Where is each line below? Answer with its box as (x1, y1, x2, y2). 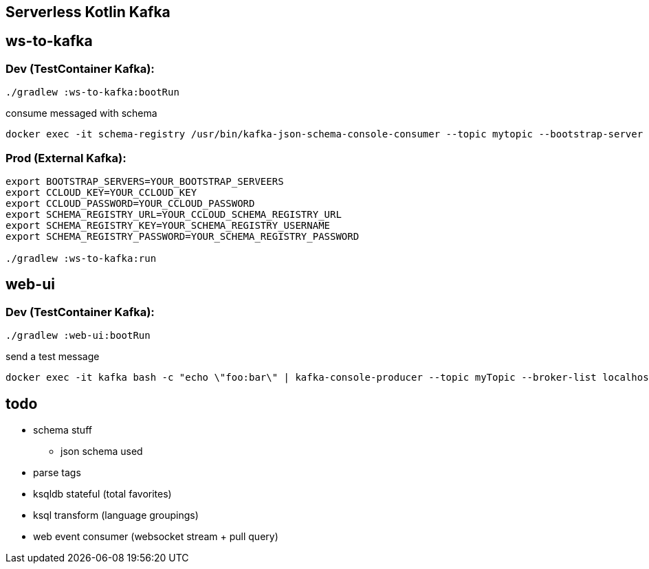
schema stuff (33, 424, 92, 436)
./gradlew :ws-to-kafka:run (5, 252, 157, 264)
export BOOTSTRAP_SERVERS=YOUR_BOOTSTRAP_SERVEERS (5, 175, 284, 187)
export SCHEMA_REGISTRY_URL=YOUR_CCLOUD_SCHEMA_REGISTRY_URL (5, 208, 342, 220)
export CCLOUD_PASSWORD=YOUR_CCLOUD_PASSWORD (5, 197, 255, 209)
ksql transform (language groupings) (33, 509, 199, 522)
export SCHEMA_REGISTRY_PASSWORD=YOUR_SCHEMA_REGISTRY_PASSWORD (5, 230, 360, 242)
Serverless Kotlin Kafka (5, 3, 170, 21)
